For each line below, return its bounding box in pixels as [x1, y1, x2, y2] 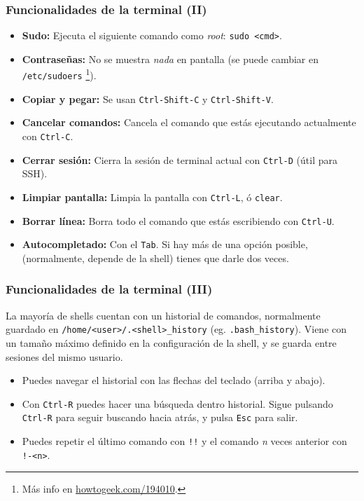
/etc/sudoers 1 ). [22, 66, 97, 83]
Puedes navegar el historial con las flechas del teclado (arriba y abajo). [22, 373, 325, 387]
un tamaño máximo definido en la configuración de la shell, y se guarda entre [6, 335, 337, 350]
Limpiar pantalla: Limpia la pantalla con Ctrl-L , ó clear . [22, 189, 283, 204]
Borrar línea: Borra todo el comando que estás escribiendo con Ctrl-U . [22, 213, 335, 228]
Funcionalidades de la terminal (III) [6, 280, 213, 298]
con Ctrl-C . [22, 129, 73, 144]
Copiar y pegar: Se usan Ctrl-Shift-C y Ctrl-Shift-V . [22, 91, 274, 106]
